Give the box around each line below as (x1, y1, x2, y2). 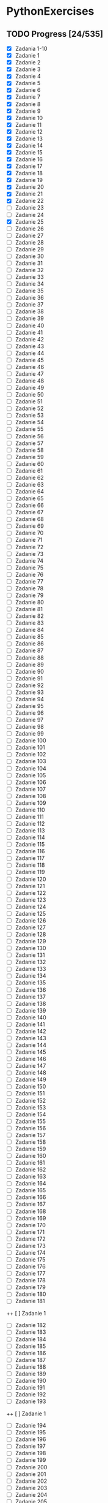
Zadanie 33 (15, 273, 44, 281)
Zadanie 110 (15, 806, 45, 813)
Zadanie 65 (15, 495, 44, 502)
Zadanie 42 (15, 335, 45, 343)
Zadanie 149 (15, 1076, 47, 1083)
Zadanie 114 (15, 834, 46, 841)
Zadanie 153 (15, 1103, 46, 1111)
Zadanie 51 (15, 398, 43, 405)
